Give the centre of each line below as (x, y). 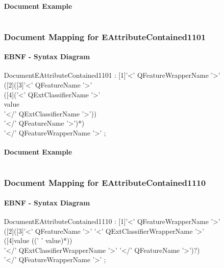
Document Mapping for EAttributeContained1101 (105, 36)
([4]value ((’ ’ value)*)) (38, 240)
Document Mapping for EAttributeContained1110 (105, 183)
